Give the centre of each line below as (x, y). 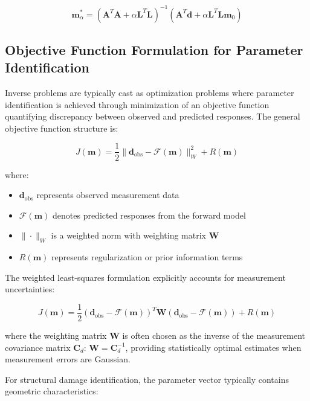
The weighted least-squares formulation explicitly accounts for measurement (145, 277)
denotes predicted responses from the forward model (149, 215)
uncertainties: (30, 289)
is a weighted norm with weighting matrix (128, 235)
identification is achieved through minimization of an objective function (137, 104)
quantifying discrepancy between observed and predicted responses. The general (153, 116)
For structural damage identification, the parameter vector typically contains (147, 379)
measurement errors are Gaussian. (68, 359)
